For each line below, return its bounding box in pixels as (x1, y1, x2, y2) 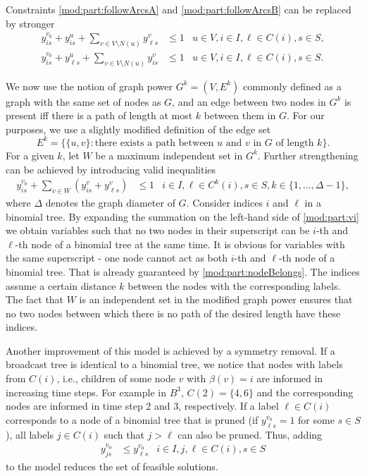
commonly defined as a (242, 78, 342, 93)
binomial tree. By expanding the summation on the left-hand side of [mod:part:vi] (6, 209, 359, 224)
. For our (286, 108, 325, 123)
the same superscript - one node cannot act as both (6, 250, 228, 265)
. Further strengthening (257, 147, 359, 162)
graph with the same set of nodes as (6, 94, 161, 109)
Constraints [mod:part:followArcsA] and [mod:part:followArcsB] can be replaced (6, 2, 352, 16)
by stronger (6, 16, 55, 30)
